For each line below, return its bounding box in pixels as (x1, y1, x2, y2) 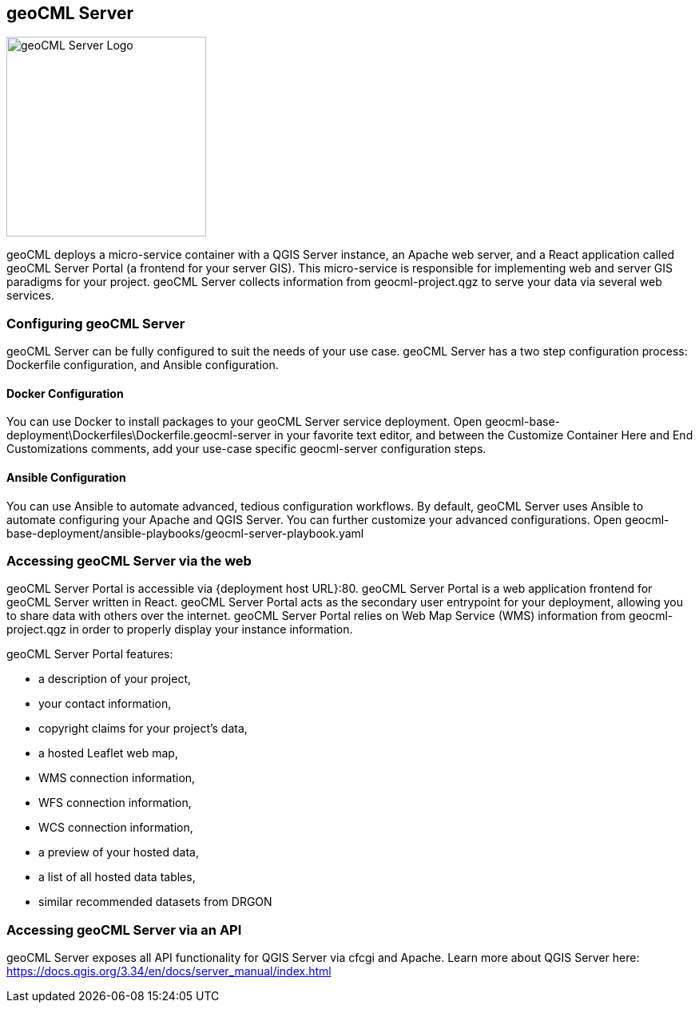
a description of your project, (38, 672, 192, 686)
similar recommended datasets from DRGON (38, 895, 272, 909)
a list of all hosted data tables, (38, 870, 196, 884)
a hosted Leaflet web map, (38, 746, 178, 761)
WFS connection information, (38, 796, 192, 810)
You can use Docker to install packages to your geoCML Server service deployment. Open (6, 415, 483, 429)
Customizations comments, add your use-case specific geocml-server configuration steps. (6, 442, 487, 456)
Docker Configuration (6, 386, 124, 400)
